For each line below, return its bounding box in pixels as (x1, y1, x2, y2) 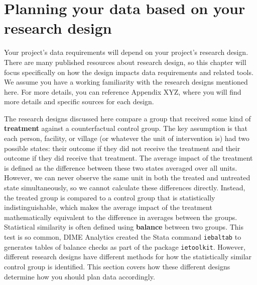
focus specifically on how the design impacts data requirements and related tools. (4, 66, 253, 77)
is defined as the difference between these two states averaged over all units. (4, 162, 237, 173)
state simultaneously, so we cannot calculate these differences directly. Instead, (4, 182, 245, 193)
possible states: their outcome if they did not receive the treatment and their (4, 142, 240, 153)
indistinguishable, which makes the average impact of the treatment (4, 202, 212, 212)
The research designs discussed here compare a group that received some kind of (4, 113, 251, 123)
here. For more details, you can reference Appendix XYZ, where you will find (4, 86, 241, 97)
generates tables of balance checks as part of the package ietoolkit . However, (4, 241, 245, 252)
